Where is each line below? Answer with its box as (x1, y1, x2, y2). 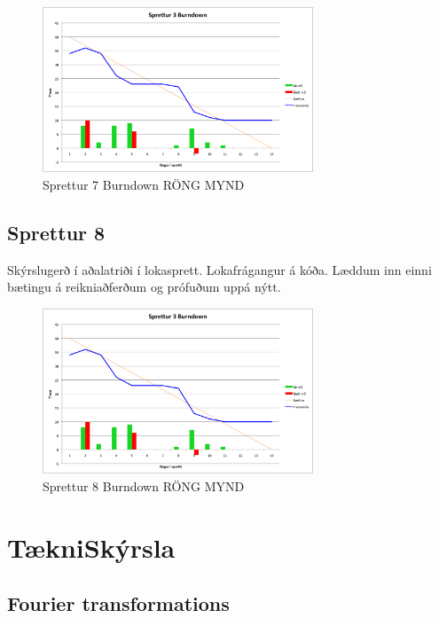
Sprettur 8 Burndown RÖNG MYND (43, 476, 245, 495)
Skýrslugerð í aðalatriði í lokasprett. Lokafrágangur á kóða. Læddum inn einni (7, 260, 432, 278)
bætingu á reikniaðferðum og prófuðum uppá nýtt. (7, 278, 281, 296)
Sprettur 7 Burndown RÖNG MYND (43, 175, 245, 193)
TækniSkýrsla (7, 528, 176, 565)
